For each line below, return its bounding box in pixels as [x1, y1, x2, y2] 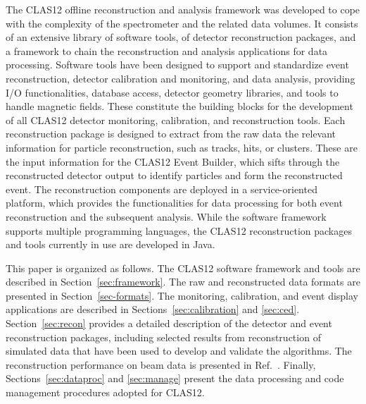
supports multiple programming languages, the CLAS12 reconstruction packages [6, 223, 352, 238]
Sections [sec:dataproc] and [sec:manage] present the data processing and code [6, 371, 344, 386]
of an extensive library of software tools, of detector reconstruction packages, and [6, 30, 356, 44]
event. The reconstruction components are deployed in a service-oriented [6, 181, 317, 196]
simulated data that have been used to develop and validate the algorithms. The [6, 343, 352, 358]
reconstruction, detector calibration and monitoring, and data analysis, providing [6, 71, 355, 85]
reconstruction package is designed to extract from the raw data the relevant [6, 126, 336, 141]
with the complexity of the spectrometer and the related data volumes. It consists [6, 16, 358, 30]
